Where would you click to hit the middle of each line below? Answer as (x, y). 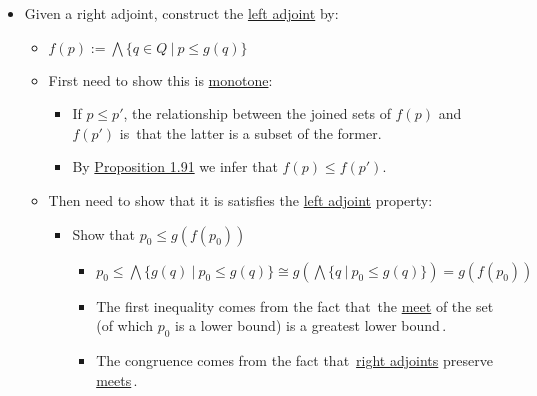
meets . (117, 379)
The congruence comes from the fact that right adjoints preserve (294, 359)
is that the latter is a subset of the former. (250, 132)
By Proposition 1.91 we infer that (175, 166)
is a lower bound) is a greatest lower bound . (311, 325)
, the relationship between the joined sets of (257, 113)
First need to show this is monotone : (160, 79)
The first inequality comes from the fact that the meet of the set (295, 305)
